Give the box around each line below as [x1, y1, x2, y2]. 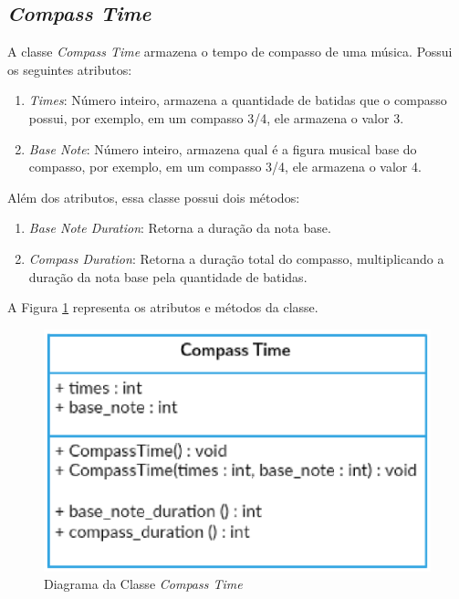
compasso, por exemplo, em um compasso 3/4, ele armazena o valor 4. [28, 157, 422, 176]
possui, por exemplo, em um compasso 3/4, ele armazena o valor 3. [28, 108, 404, 127]
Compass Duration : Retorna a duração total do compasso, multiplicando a [28, 248, 444, 268]
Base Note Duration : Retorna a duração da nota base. [28, 218, 331, 237]
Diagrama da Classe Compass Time [44, 574, 243, 594]
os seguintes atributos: [7, 59, 132, 79]
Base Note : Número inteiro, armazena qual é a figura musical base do [28, 139, 417, 158]
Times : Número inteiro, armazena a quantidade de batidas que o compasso [28, 90, 447, 110]
